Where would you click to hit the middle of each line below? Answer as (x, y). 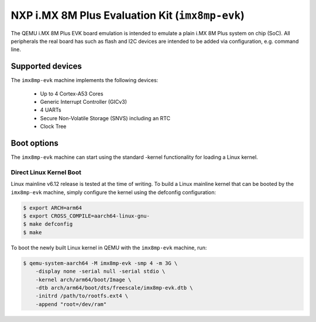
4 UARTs (51, 110)
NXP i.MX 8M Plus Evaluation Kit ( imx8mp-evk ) (128, 15)
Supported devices (46, 67)
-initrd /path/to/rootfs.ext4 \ (82, 296)
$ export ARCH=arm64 (52, 208)
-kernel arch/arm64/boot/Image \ (83, 279)
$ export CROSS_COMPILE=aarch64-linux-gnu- (87, 216)
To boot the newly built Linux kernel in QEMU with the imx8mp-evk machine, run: (109, 248)
